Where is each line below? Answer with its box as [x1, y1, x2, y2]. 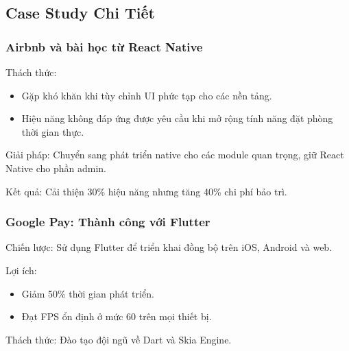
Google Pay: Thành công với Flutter [5, 213, 210, 230]
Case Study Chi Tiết [5, 2, 155, 23]
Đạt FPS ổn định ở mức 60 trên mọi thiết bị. [21, 309, 212, 324]
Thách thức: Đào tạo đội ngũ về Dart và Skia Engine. [5, 332, 232, 346]
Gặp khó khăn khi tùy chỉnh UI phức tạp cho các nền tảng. [21, 88, 272, 102]
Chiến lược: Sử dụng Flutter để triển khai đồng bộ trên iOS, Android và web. [5, 240, 333, 254]
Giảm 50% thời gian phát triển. [21, 286, 154, 300]
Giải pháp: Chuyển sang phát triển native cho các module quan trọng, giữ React [5, 147, 344, 162]
